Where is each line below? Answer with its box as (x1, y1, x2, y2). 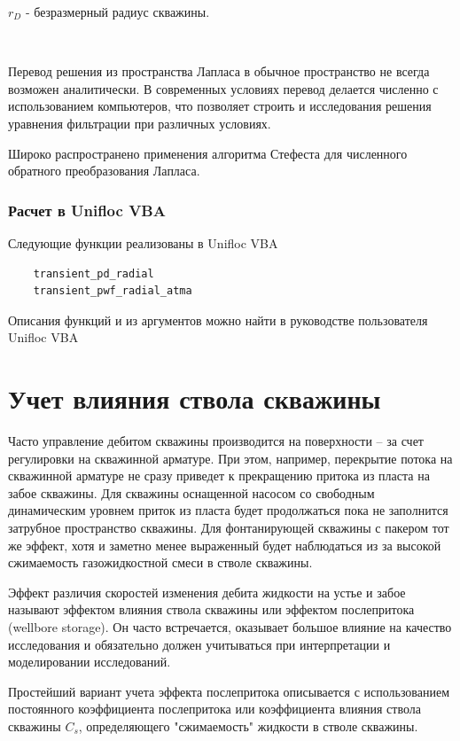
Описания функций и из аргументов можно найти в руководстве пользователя (8, 310, 428, 329)
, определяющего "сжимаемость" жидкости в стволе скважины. (78, 716, 418, 735)
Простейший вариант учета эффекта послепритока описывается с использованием (8, 682, 450, 700)
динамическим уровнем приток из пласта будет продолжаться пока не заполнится (8, 501, 448, 519)
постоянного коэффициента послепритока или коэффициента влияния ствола (8, 699, 421, 718)
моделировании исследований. (8, 652, 171, 671)
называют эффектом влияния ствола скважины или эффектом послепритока (8, 600, 415, 619)
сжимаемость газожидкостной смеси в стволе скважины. (8, 553, 313, 572)
